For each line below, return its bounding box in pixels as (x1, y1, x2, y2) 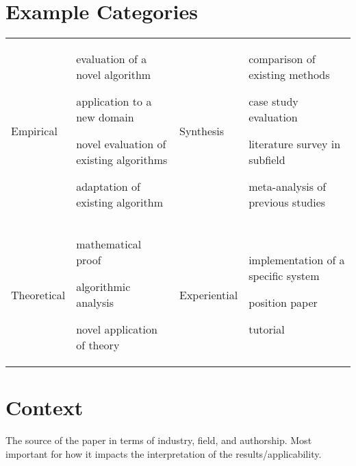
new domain (76, 109, 134, 126)
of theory (76, 337, 120, 353)
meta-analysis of (249, 178, 327, 195)
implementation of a (249, 252, 345, 268)
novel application (76, 321, 157, 338)
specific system (249, 268, 320, 284)
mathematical (76, 236, 142, 253)
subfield (249, 152, 285, 168)
